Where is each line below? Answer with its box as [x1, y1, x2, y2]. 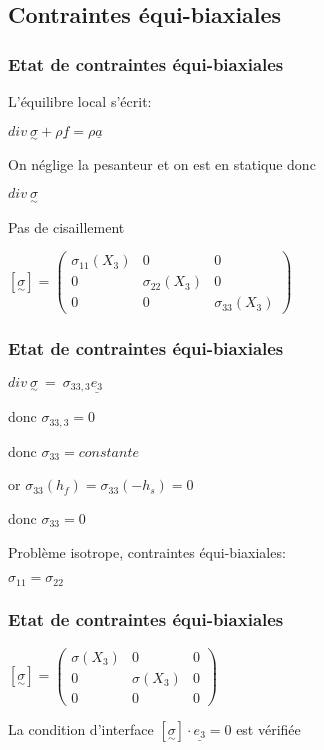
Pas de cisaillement [8, 216, 125, 237]
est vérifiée [236, 718, 301, 739]
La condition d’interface [8, 718, 154, 739]
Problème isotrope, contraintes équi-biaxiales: [8, 541, 286, 562]
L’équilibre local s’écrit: [8, 91, 152, 111]
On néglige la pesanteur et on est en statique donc [8, 153, 316, 174]
